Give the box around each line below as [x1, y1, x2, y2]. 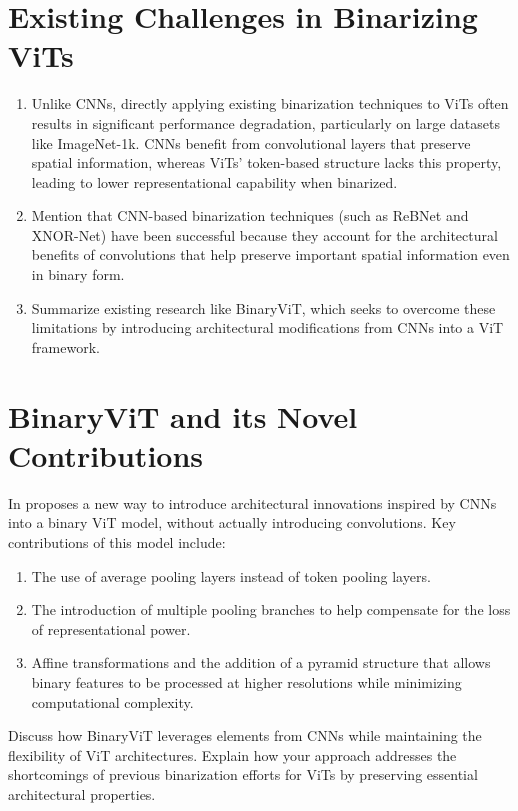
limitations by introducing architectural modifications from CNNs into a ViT [31, 317, 504, 338]
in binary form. [31, 264, 125, 285]
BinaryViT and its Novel [8, 395, 358, 436]
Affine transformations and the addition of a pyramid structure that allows [31, 652, 491, 673]
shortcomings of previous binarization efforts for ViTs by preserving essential [8, 764, 478, 785]
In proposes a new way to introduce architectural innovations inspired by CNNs [8, 492, 497, 513]
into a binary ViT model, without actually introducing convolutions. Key [8, 512, 456, 533]
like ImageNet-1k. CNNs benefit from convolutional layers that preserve [31, 132, 471, 153]
